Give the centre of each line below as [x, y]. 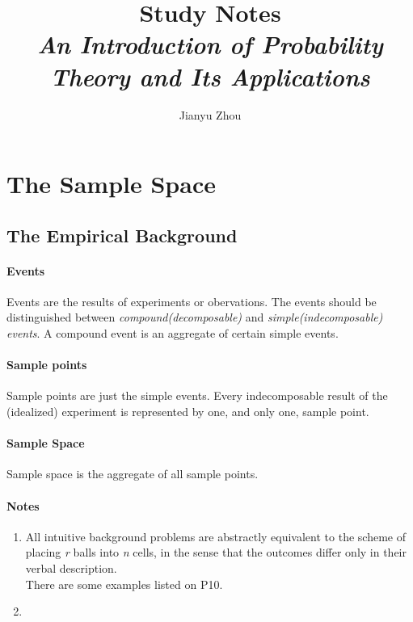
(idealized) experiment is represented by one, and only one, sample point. [188, 412]
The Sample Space [111, 184]
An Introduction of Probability [210, 44]
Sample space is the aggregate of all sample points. [133, 474]
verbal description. [71, 568]
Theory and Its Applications [210, 76]
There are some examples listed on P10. [124, 584]
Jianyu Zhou [210, 114]
